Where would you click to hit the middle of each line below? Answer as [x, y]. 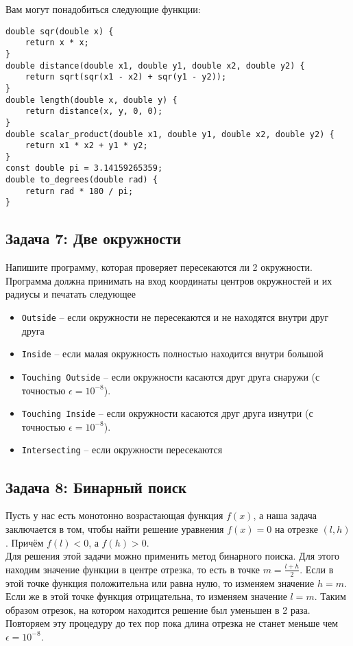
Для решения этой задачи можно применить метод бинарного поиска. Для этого [173, 556]
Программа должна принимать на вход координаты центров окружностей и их [169, 280]
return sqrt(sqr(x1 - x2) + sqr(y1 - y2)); [126, 77]
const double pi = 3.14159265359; [84, 168]
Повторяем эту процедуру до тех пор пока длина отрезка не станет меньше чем [172, 623]
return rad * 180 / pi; [79, 191]
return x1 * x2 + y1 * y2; [86, 146]
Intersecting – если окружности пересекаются [122, 450]
